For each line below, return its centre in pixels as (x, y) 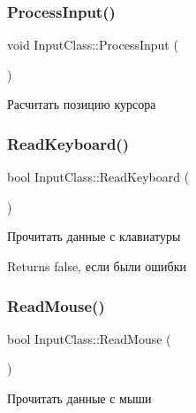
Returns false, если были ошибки (97, 266)
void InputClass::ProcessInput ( (93, 45)
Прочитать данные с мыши (79, 398)
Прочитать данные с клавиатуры (94, 236)
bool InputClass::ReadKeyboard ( (98, 177)
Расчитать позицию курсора (82, 104)
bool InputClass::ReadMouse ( (89, 338)
